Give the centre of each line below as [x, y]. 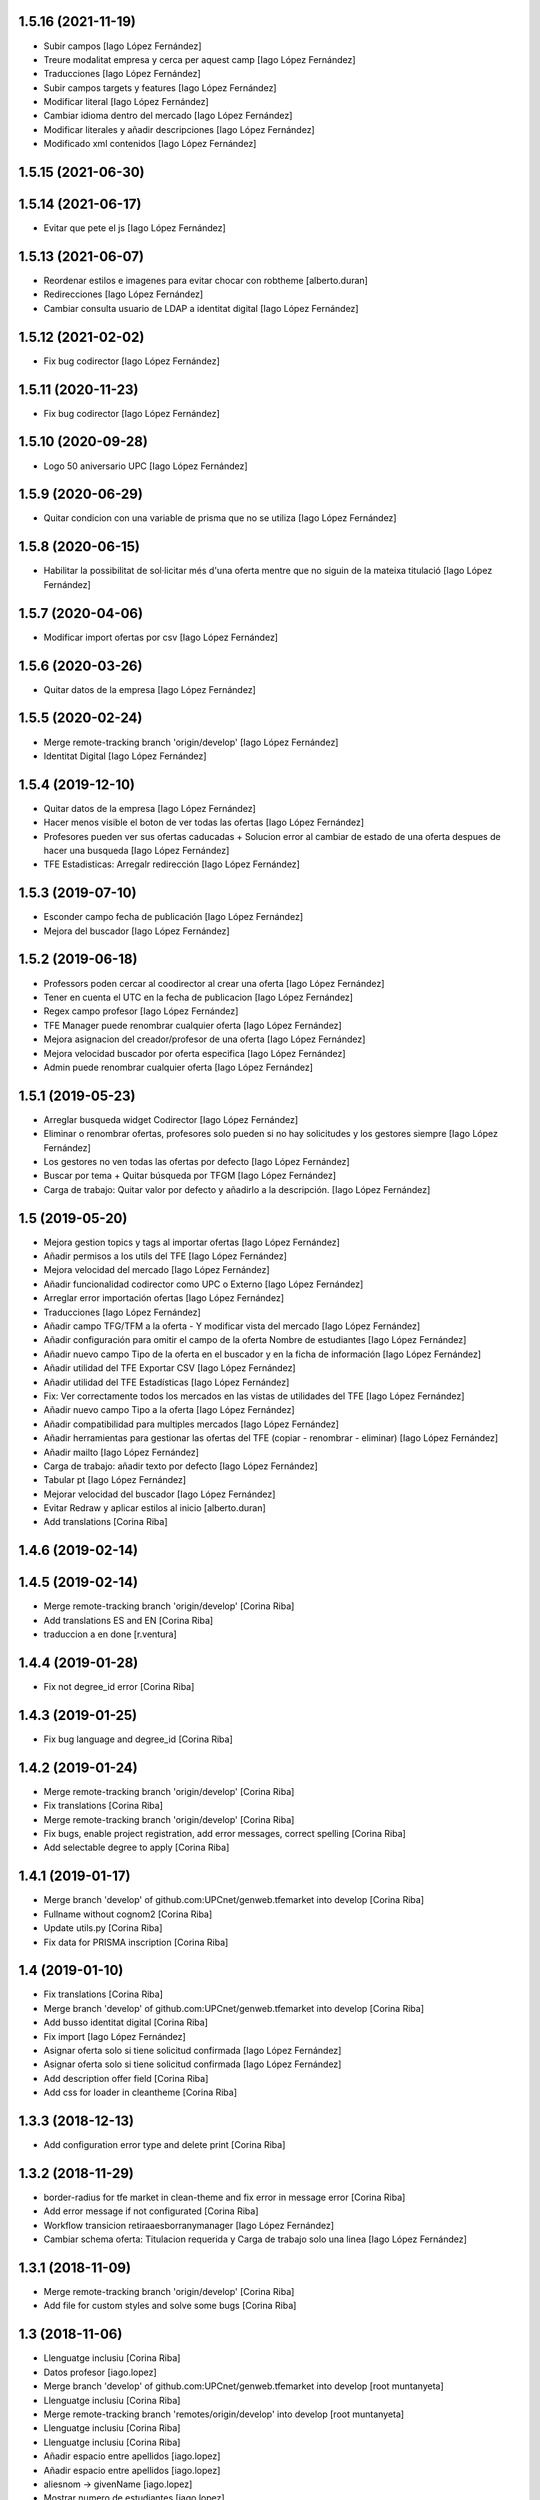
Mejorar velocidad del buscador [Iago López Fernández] [159, 1494]
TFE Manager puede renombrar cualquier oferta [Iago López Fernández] [192, 1025]
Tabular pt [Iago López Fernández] [115, 1480]
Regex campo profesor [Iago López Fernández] [141, 1011]
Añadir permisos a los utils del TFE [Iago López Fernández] [165, 1256]
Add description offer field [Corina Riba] [126, 2078]
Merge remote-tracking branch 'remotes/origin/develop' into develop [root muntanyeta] [224, 2414]
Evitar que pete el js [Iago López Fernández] [135, 228]
